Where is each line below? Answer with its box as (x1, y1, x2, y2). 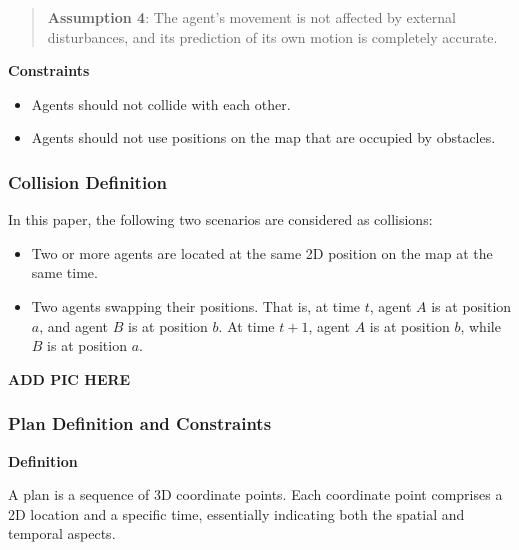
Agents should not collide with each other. (31, 93, 291, 114)
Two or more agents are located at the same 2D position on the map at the (31, 242, 493, 263)
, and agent (39, 315, 109, 336)
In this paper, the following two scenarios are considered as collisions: (8, 209, 433, 230)
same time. (31, 262, 98, 283)
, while (460, 315, 501, 336)
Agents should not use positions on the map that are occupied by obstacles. (31, 127, 496, 148)
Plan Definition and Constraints (8, 411, 272, 436)
